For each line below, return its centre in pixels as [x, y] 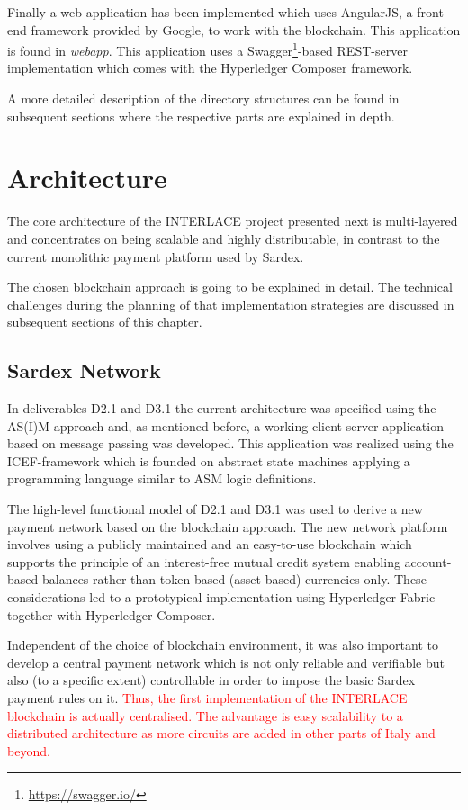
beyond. [29, 750]
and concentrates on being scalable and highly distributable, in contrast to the [224, 238]
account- [428, 561]
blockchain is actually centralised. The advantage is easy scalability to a [205, 715]
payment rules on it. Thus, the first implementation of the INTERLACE [207, 698]
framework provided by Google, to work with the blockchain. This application [246, 29]
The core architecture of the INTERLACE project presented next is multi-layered [233, 221]
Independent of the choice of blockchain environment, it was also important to [223, 645]
